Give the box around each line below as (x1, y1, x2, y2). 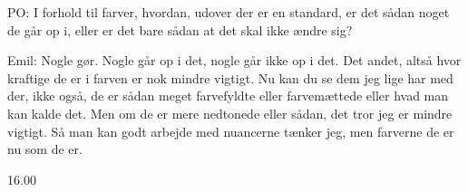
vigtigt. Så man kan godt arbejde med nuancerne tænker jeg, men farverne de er (7, 121, 454, 140)
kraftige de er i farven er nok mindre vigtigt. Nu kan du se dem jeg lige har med (7, 68, 453, 87)
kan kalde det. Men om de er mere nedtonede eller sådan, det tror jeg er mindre (7, 103, 453, 122)
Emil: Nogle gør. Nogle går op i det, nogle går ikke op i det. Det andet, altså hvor (7, 51, 462, 70)
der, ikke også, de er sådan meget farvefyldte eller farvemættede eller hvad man (7, 86, 449, 105)
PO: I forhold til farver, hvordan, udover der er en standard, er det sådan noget (7, 3, 450, 21)
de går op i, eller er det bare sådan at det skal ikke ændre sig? (7, 20, 353, 39)
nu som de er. (7, 139, 83, 158)
